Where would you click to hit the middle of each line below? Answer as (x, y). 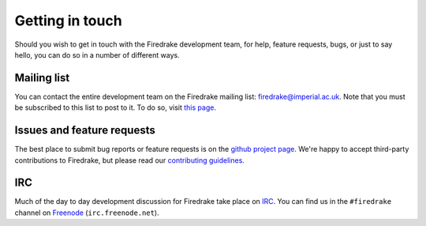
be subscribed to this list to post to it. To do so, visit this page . (116, 107)
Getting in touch (68, 21)
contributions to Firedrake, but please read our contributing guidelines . (129, 160)
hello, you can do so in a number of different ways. (97, 55)
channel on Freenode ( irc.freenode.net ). (87, 213)
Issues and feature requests (85, 130)
